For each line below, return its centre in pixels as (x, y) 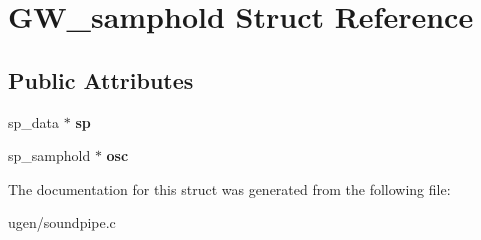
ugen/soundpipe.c (62, 222)
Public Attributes (101, 79)
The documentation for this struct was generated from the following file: (229, 188)
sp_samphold (49, 155)
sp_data (34, 121)
